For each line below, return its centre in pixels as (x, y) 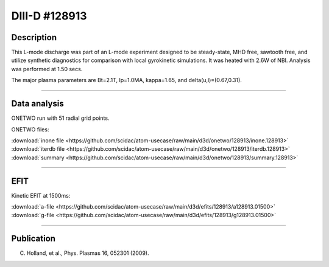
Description (34, 37)
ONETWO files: (30, 129)
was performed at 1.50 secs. (47, 69)
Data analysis (37, 104)
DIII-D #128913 (49, 16)
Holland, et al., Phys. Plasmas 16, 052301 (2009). (88, 253)
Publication (34, 239)
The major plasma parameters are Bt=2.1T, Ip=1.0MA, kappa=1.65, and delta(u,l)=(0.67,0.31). (126, 80)
